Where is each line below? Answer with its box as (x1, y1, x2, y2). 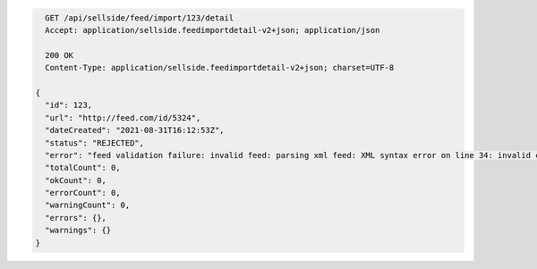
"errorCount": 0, (45, 188, 121, 198)
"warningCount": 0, (45, 200, 131, 210)
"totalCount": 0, (45, 163, 121, 173)
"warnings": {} (45, 225, 112, 236)
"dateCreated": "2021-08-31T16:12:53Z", (45, 125, 225, 136)
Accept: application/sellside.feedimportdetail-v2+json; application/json (45, 25, 380, 35)
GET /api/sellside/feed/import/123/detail (45, 13, 234, 22)
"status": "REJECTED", (45, 138, 145, 147)
